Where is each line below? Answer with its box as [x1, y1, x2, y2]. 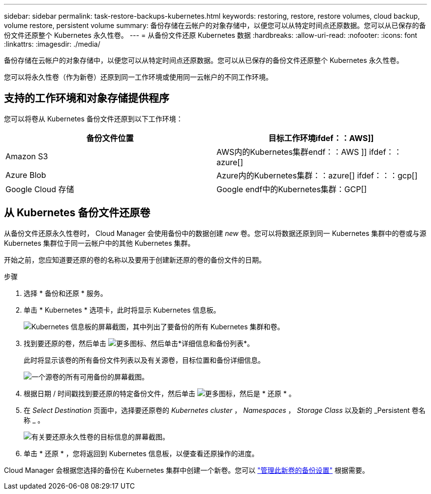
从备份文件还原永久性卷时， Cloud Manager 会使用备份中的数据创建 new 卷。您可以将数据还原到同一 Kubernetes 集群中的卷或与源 [4, 229, 427, 237]
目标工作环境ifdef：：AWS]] [268, 133, 374, 143]
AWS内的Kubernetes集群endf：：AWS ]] [216, 146, 367, 157]
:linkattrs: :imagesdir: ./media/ [4, 40, 100, 48]
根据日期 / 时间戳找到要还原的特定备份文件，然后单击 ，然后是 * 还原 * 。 [24, 389, 296, 398]
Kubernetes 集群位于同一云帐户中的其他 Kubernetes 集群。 [4, 238, 195, 247]
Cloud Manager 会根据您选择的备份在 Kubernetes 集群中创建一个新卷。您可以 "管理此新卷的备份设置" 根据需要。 [4, 465, 369, 474]
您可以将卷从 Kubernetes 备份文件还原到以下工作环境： [4, 114, 183, 123]
